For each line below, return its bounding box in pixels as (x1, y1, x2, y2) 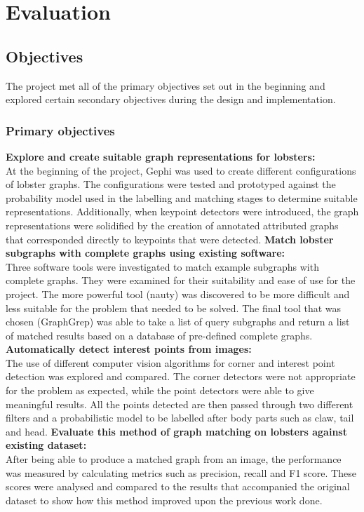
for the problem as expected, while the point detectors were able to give (6, 383, 314, 398)
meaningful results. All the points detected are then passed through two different (6, 396, 353, 411)
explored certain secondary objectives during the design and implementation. (6, 92, 336, 107)
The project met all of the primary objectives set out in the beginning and (6, 78, 325, 93)
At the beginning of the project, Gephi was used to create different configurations (6, 163, 356, 177)
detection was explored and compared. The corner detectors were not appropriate (6, 369, 356, 384)
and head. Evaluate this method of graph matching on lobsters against (6, 424, 347, 438)
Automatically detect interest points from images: (6, 342, 252, 356)
